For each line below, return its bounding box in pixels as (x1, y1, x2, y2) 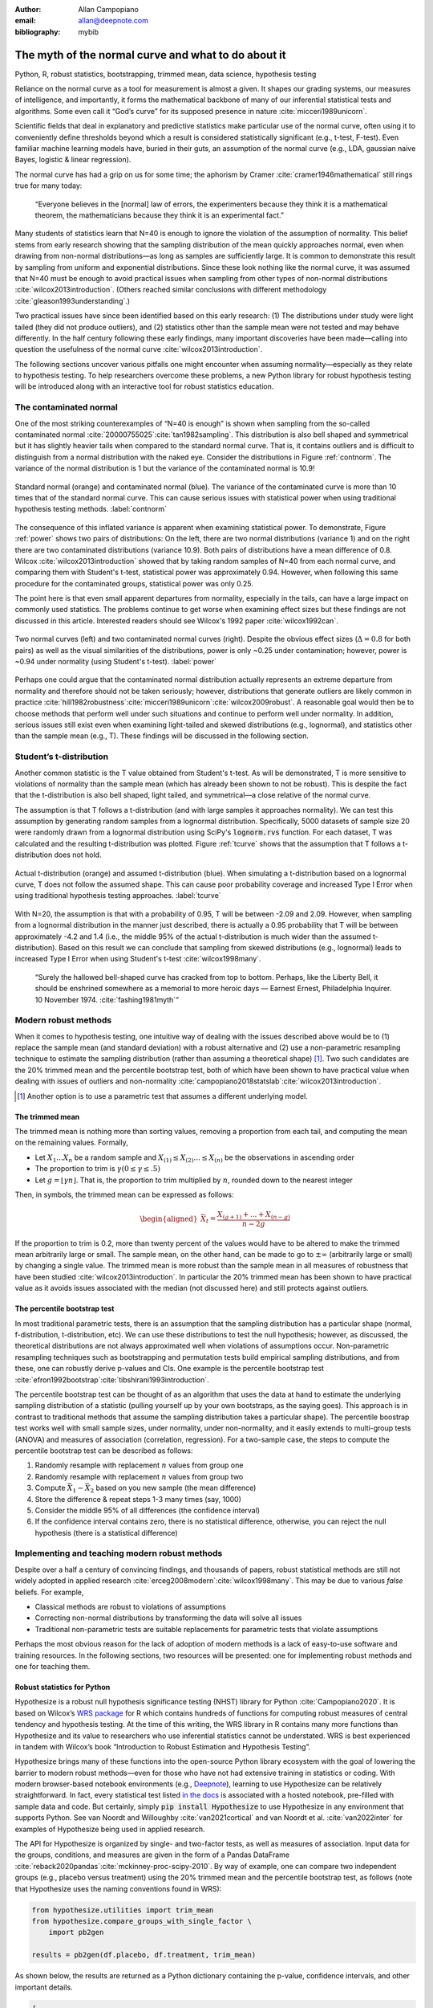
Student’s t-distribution (14, 751, 108, 762)
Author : (14, 5, 42, 14)
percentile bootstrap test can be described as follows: (14, 1446, 193, 1455)
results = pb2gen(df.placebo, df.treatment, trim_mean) (31, 1950, 257, 1960)
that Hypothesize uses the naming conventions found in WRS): (14, 1884, 222, 1893)
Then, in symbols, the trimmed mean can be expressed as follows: (14, 1190, 234, 1199)
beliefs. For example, (14, 1587, 84, 1597)
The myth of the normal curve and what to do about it (14, 48, 286, 62)
